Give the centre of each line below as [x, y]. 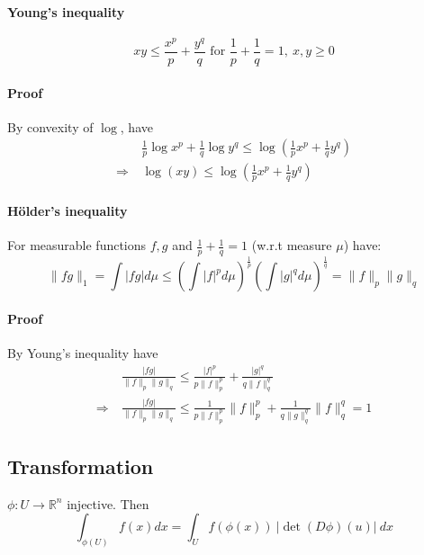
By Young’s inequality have [83, 353]
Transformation [81, 466]
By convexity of [50, 126]
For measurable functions [77, 245]
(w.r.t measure [292, 245]
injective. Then [108, 503]
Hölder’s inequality [68, 210]
